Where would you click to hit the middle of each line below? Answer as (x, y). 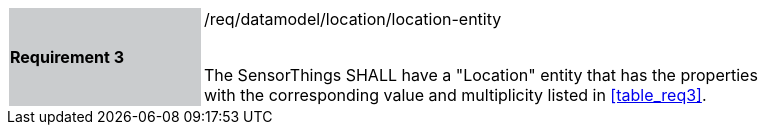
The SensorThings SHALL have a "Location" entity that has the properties (481, 75)
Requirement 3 (67, 57)
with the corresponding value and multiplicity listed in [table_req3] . (455, 95)
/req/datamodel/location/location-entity (353, 19)
